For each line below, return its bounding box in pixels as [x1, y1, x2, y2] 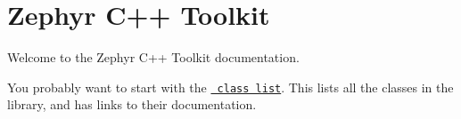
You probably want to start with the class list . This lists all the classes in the [7, 77, 454, 96]
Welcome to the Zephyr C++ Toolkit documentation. [7, 48, 300, 67]
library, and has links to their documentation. [7, 95, 257, 114]
